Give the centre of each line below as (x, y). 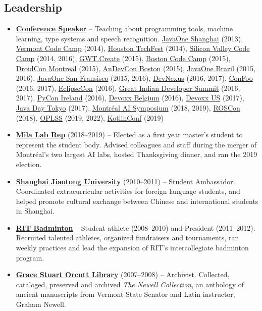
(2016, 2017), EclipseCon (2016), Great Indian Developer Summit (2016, (128, 88)
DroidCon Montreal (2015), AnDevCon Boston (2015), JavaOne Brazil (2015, (136, 68)
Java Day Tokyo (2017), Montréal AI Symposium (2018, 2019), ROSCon (128, 107)
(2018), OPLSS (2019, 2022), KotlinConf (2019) (90, 117)
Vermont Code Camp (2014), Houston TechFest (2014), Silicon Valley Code (133, 48)
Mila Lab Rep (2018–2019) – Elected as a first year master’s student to (129, 135)
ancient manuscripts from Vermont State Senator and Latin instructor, (125, 294)
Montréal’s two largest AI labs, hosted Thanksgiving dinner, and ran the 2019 (137, 154)
